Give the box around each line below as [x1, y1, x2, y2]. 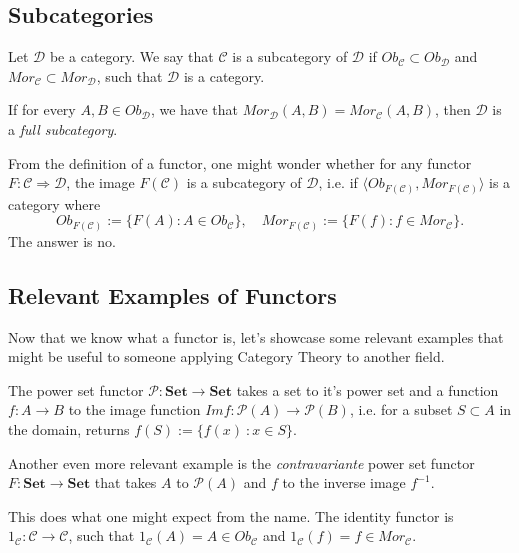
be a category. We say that [49, 46, 214, 67]
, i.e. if [318, 172, 358, 193]
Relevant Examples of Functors [8, 279, 337, 310]
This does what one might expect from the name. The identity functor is [8, 505, 454, 526]
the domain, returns [8, 418, 130, 439]
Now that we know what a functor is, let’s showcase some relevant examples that [8, 326, 504, 347]
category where [8, 193, 101, 214]
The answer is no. [8, 230, 116, 251]
